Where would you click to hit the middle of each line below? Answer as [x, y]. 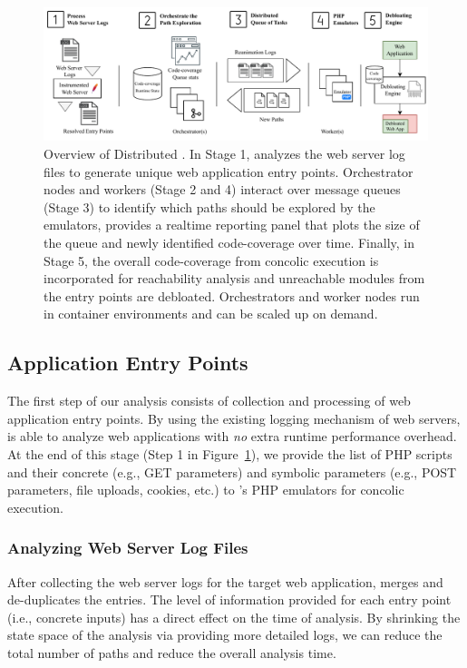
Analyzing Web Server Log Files [128, 548]
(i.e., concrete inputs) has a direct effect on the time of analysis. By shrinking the [234, 617]
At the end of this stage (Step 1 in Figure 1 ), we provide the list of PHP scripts [230, 453]
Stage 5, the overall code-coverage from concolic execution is [211, 260]
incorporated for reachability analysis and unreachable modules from [234, 278]
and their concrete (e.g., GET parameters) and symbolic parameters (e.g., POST [232, 472]
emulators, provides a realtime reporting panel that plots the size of [232, 225]
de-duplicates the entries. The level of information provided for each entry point [229, 599]
